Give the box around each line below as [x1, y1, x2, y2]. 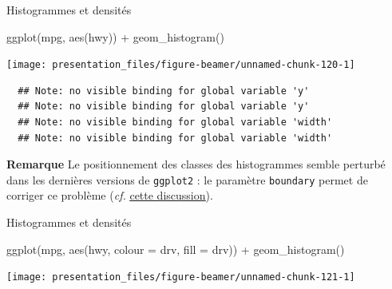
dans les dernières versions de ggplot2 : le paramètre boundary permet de [6, 171, 368, 188]
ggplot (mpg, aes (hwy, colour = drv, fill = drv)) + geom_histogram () [6, 240, 345, 257]
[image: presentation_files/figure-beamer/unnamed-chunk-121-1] [6, 271, 355, 283]
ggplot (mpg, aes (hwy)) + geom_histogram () [6, 28, 224, 45]
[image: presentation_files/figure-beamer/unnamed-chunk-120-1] [6, 59, 355, 71]
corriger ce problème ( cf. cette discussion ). [6, 187, 213, 204]
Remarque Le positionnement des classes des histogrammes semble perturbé [6, 156, 386, 172]
